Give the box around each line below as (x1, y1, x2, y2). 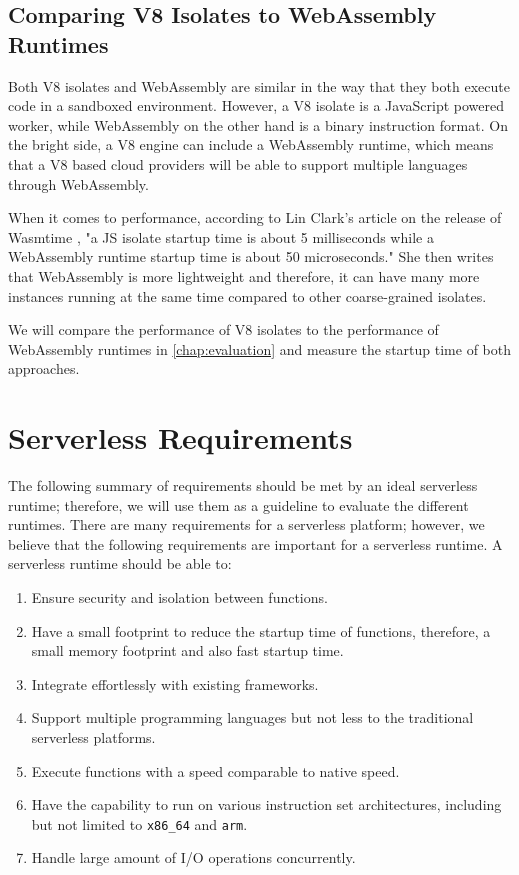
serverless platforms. (31, 726, 156, 747)
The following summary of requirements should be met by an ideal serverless (8, 475, 478, 496)
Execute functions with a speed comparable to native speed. (31, 760, 400, 781)
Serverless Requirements (8, 417, 353, 458)
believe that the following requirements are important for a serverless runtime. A (8, 533, 503, 554)
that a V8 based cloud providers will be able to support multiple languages (8, 153, 468, 174)
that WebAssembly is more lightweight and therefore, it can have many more (8, 265, 480, 286)
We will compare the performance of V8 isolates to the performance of (8, 319, 439, 340)
